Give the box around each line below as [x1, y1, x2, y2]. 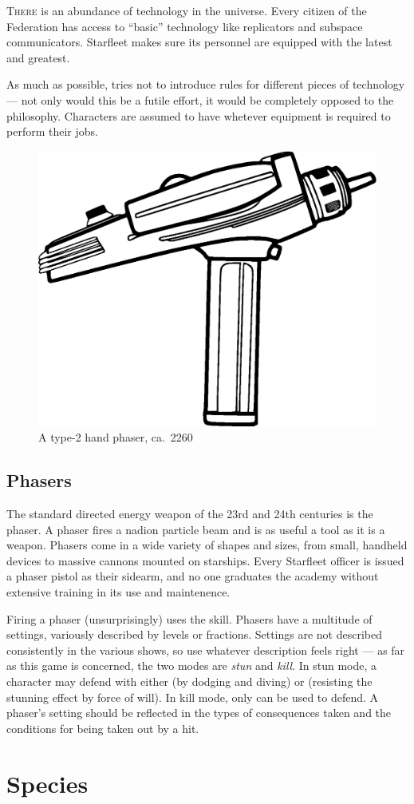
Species [6, 766, 89, 799]
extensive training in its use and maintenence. [6, 584, 231, 600]
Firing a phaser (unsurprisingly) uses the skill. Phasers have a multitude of [6, 610, 373, 627]
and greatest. [6, 49, 70, 65]
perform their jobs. [6, 123, 98, 140]
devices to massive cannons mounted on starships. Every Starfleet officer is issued [6, 552, 404, 568]
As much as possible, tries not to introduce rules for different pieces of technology [6, 76, 405, 93]
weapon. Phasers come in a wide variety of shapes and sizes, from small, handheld [6, 537, 408, 553]
